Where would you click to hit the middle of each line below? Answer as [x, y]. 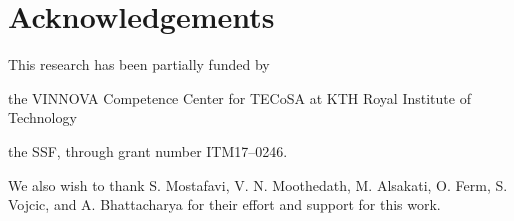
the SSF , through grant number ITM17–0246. [148, 150]
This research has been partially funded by [139, 64]
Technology [42, 117]
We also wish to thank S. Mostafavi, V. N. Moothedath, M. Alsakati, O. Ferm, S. [258, 184]
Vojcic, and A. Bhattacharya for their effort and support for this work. [224, 204]
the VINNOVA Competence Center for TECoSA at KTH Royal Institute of [239, 97]
